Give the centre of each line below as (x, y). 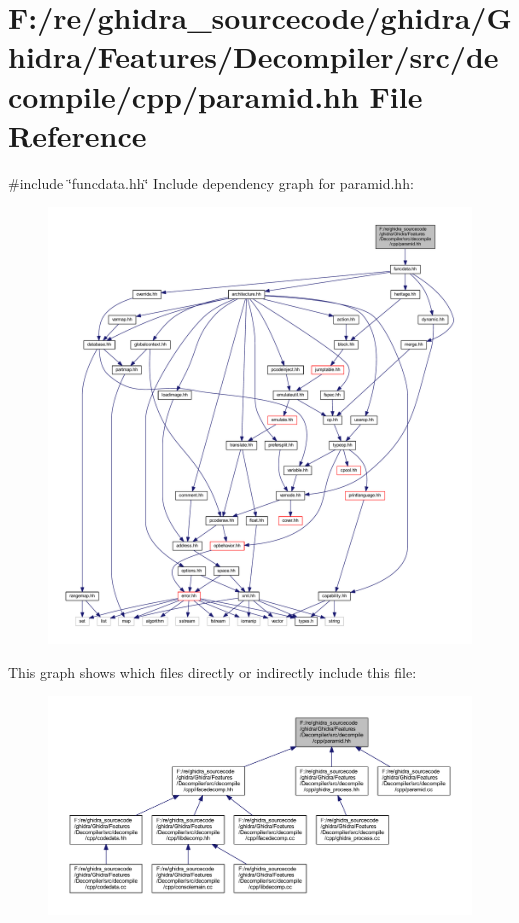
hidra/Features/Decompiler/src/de (253, 56)
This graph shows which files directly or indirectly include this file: (212, 671)
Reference (77, 134)
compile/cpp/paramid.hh (183, 95)
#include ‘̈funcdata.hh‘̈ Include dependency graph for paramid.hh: (211, 182)
